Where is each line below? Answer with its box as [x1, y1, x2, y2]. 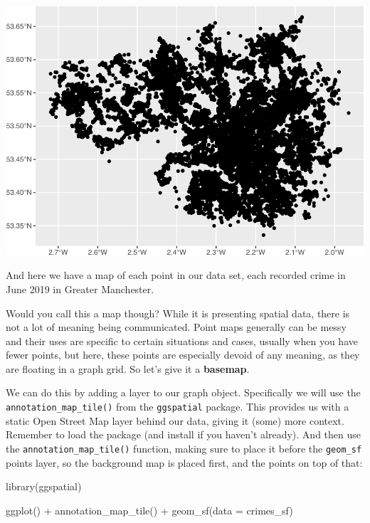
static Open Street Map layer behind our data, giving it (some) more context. [6, 413, 344, 428]
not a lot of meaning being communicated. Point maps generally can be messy [6, 319, 347, 334]
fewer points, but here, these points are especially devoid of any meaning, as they [6, 347, 360, 362]
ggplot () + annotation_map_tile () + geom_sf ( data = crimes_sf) [6, 502, 293, 517]
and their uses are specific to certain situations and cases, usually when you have [6, 333, 358, 348]
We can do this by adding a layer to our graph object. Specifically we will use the [6, 385, 361, 400]
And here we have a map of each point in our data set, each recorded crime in [6, 268, 346, 282]
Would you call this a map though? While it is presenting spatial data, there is [6, 305, 350, 320]
